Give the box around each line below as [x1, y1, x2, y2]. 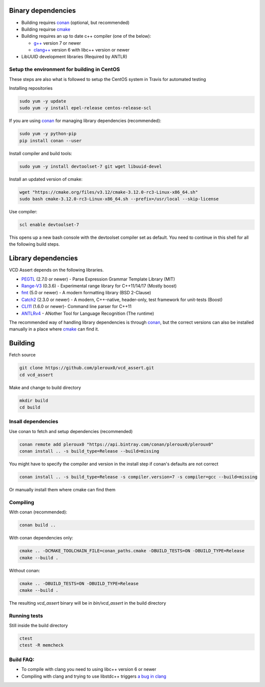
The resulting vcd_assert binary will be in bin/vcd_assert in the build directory [9, 600, 166, 606]
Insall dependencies [9, 418, 58, 425]
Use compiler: [9, 209, 38, 215]
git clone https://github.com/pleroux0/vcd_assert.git [19, 365, 154, 371]
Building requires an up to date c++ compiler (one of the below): [21, 33, 152, 39]
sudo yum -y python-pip [19, 131, 77, 137]
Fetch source [9, 352, 36, 358]
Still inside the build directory [9, 623, 68, 629]
